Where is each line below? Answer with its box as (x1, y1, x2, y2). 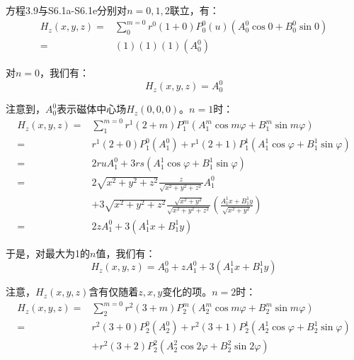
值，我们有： (96, 245, 156, 260)
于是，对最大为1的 (6, 245, 90, 260)
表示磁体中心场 (57, 101, 127, 116)
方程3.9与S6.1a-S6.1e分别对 (6, 3, 127, 17)
